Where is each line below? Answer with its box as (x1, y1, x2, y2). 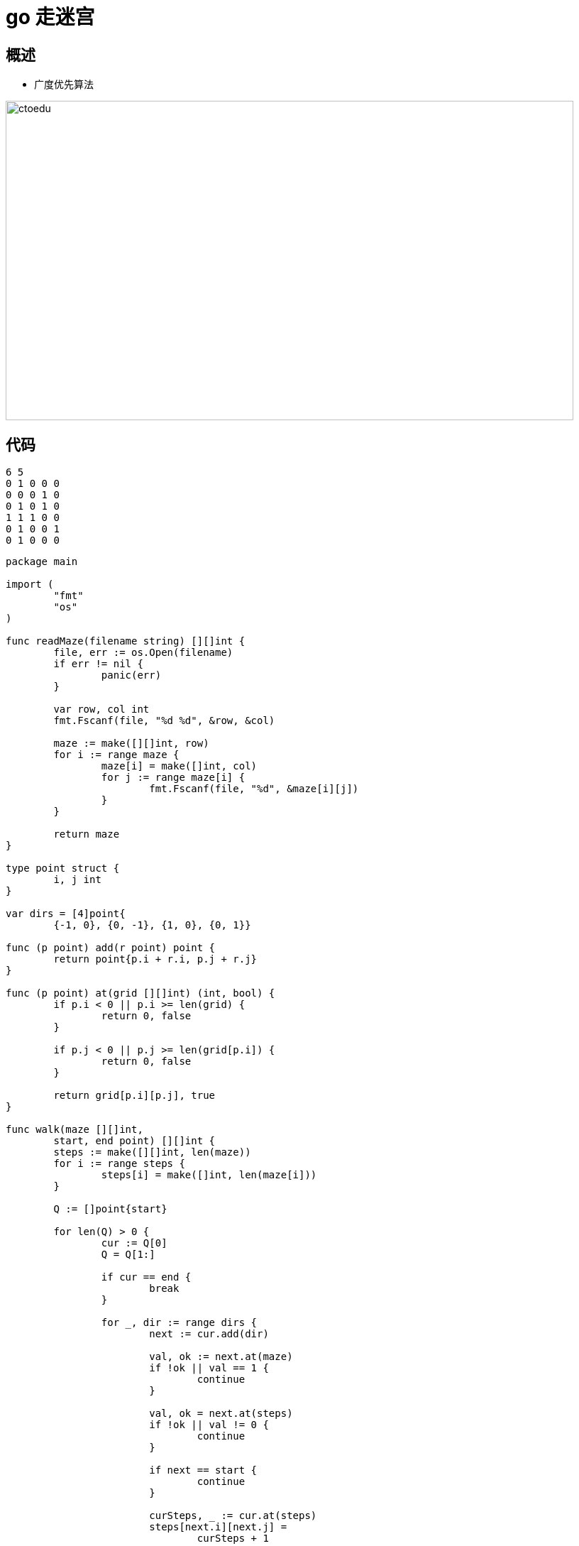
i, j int (53, 874, 101, 886)
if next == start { (149, 1464, 258, 1476)
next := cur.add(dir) (149, 1328, 269, 1340)
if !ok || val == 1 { (149, 1362, 269, 1374)
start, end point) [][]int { (53, 1135, 216, 1147)
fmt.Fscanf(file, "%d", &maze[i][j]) (149, 783, 359, 795)
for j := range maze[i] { (101, 772, 246, 784)
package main (6, 556, 78, 568)
